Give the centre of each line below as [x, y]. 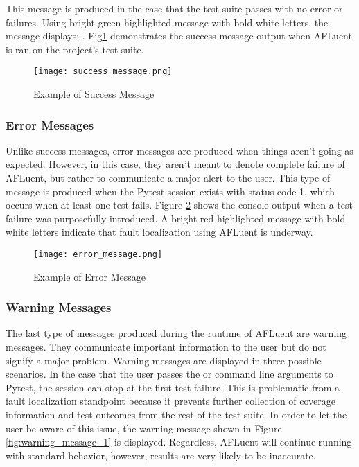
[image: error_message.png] [98, 254]
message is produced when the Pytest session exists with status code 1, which [170, 191]
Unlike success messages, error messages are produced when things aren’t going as [179, 150]
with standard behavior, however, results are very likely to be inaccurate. [161, 455]
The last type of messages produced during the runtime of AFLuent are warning [176, 333]
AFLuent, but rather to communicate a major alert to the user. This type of [168, 178]
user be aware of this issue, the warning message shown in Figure [144, 428]
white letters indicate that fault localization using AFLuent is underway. [159, 232]
